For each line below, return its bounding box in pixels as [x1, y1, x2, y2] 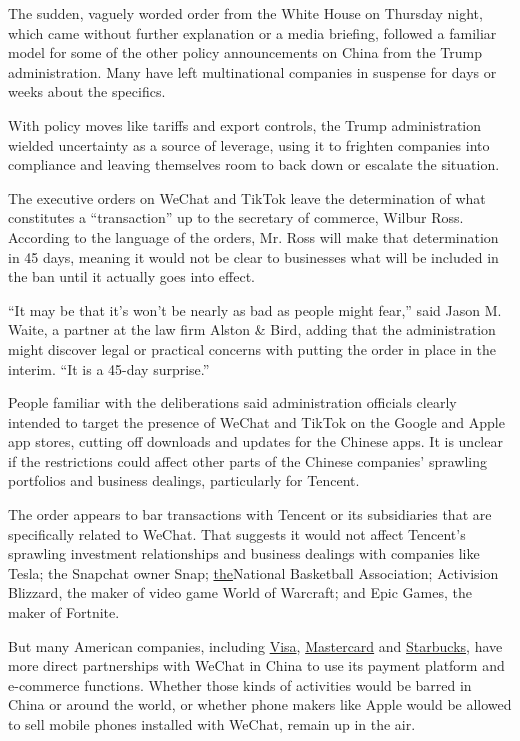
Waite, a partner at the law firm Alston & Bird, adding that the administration [8, 319, 496, 340]
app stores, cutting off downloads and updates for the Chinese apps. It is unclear [8, 431, 503, 452]
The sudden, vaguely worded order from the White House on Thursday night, [8, 3, 483, 23]
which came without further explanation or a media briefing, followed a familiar [8, 22, 497, 43]
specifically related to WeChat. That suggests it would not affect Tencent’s [8, 523, 466, 544]
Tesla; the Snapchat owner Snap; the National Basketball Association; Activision [8, 562, 499, 583]
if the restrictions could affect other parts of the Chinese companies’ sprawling [8, 450, 487, 471]
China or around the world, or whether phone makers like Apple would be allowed [8, 694, 512, 715]
